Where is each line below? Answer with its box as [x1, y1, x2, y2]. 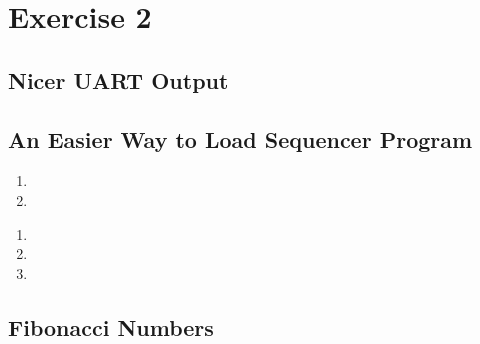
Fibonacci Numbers [8, 311, 214, 342]
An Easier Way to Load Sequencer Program [8, 123, 473, 154]
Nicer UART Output [8, 64, 229, 95]
